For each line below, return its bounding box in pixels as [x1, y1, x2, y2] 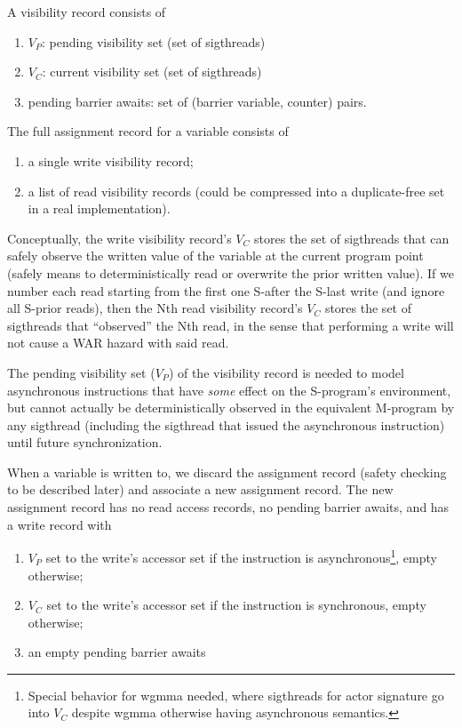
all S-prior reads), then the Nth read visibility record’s [7, 299, 303, 317]
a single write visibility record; [28, 151, 194, 170]
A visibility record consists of [7, 3, 166, 20]
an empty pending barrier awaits [28, 643, 206, 661]
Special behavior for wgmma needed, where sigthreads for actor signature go [28, 685, 444, 704]
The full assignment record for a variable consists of [7, 122, 289, 140]
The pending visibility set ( [7, 363, 155, 381]
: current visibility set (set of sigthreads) [42, 62, 262, 81]
